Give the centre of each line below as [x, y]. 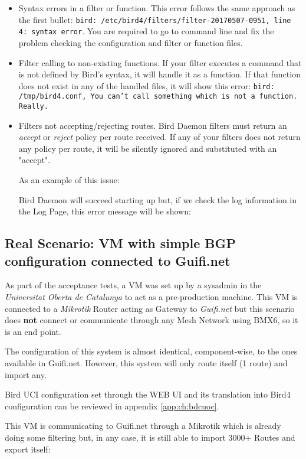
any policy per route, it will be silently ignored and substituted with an [148, 148]
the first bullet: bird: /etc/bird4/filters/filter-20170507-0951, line [155, 19]
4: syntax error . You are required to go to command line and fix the [146, 31]
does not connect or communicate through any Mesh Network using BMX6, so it [152, 320]
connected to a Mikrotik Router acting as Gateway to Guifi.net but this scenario [150, 308]
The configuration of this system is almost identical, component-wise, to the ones [151, 351]
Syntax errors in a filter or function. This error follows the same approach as [157, 8]
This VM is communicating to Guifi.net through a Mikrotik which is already [143, 426]
